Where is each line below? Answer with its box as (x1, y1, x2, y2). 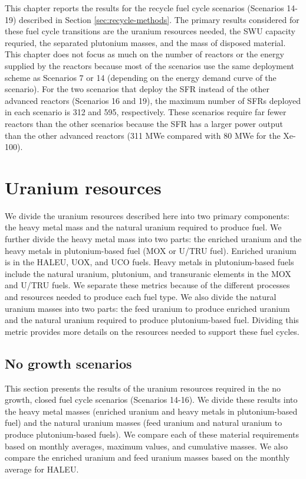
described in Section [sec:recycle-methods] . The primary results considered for (19, 13, 300, 25)
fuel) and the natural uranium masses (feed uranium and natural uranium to (5, 416, 282, 429)
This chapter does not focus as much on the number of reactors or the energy (5, 48, 284, 60)
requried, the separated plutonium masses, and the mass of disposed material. (5, 36, 286, 48)
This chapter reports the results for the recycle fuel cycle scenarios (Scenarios (5, 2, 284, 14)
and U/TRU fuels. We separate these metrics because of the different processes (5, 279, 290, 291)
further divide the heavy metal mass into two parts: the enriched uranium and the (5, 233, 302, 245)
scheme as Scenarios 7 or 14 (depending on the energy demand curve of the (5, 71, 277, 83)
